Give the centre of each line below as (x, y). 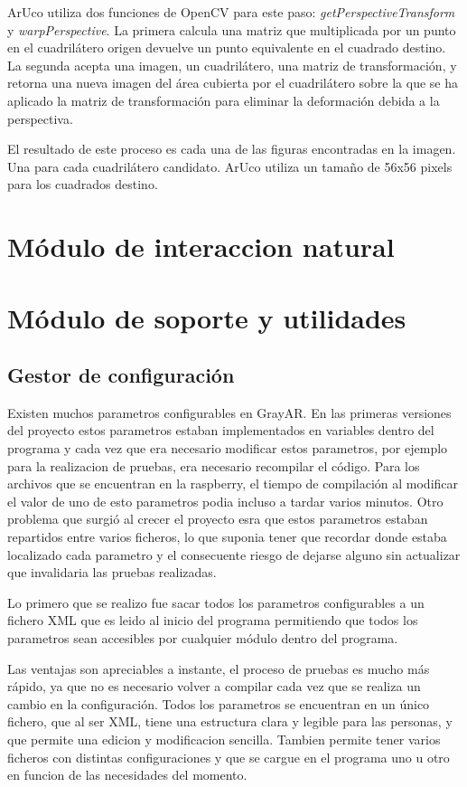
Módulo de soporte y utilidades (207, 317)
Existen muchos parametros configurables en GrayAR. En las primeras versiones (229, 412)
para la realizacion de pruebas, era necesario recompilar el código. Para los (214, 465)
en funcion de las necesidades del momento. (127, 775)
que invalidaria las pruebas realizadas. (112, 572)
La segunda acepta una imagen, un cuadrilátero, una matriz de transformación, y (232, 65)
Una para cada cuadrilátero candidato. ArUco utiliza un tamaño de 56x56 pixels (230, 166)
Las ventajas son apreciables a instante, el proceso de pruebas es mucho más (219, 668)
